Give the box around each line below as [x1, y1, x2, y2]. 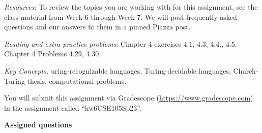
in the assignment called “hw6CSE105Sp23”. [4, 102, 141, 113]
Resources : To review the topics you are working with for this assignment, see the [4, 2, 258, 12]
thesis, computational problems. [27, 75, 127, 86]
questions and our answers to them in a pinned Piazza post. [4, 21, 191, 32]
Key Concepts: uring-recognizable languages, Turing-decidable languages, [4, 65, 231, 76]
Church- [233, 65, 258, 76]
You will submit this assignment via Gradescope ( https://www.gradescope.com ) [4, 92, 253, 103]
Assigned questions [4, 119, 72, 130]
